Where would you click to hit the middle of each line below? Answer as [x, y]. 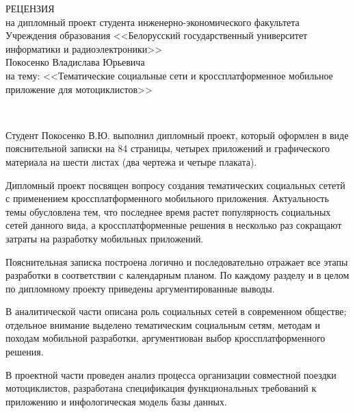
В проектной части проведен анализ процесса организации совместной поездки [171, 374]
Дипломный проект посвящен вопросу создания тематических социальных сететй [175, 185]
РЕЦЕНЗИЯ [30, 8]
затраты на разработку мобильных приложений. [105, 238]
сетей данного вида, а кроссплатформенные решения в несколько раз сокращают [174, 225]
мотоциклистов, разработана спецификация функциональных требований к [161, 388]
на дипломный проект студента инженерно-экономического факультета [153, 22]
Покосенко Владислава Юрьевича [75, 62]
